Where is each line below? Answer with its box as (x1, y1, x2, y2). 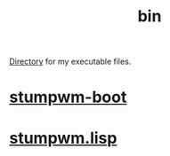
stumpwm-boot (9, 87, 127, 107)
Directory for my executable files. (9, 56, 132, 67)
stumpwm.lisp (9, 128, 117, 148)
